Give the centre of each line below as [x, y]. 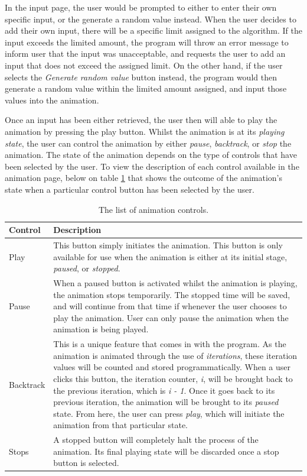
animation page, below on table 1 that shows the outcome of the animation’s [144, 178]
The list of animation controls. [153, 209]
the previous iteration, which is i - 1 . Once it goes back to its [164, 390]
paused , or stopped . [87, 268]
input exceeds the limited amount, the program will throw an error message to [147, 42]
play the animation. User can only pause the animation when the [171, 317]
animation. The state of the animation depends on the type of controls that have [151, 155]
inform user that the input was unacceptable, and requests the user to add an [145, 54]
